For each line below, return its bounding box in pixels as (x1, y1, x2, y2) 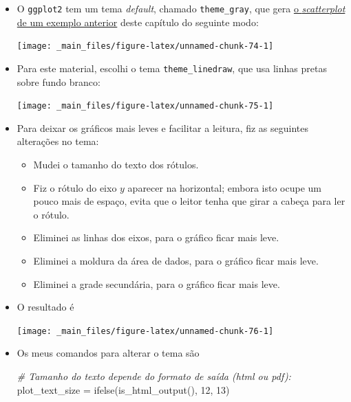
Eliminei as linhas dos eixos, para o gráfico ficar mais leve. (33, 230, 279, 245)
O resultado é (17, 300, 74, 314)
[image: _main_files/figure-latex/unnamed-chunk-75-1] (17, 101, 274, 111)
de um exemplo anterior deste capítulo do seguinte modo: (17, 14, 259, 29)
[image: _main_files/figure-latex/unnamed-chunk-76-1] (17, 326, 274, 336)
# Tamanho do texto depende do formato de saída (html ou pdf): (17, 369, 291, 383)
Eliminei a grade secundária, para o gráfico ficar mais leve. (33, 276, 280, 291)
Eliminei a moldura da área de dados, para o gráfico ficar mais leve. (33, 253, 319, 267)
